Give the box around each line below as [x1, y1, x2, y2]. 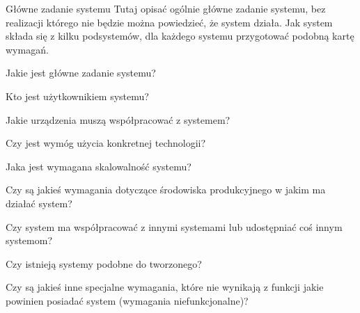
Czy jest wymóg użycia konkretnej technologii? [6, 136, 206, 150]
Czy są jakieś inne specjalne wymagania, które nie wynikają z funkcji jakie [6, 280, 324, 294]
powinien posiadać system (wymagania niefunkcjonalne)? [6, 293, 249, 307]
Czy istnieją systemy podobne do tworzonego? [6, 256, 202, 271]
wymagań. [6, 42, 49, 56]
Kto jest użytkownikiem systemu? [6, 88, 149, 103]
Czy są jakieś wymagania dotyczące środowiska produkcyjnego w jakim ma [6, 182, 326, 197]
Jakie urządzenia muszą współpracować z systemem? [6, 112, 230, 127]
